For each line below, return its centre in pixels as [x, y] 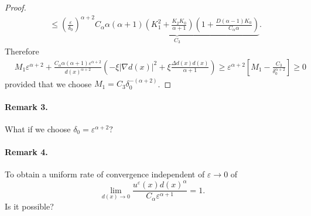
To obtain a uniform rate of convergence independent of [105, 174]
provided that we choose [48, 83]
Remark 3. [26, 106]
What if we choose [38, 128]
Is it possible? [29, 206]
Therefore [22, 51]
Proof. [16, 7]
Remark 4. [26, 151]
